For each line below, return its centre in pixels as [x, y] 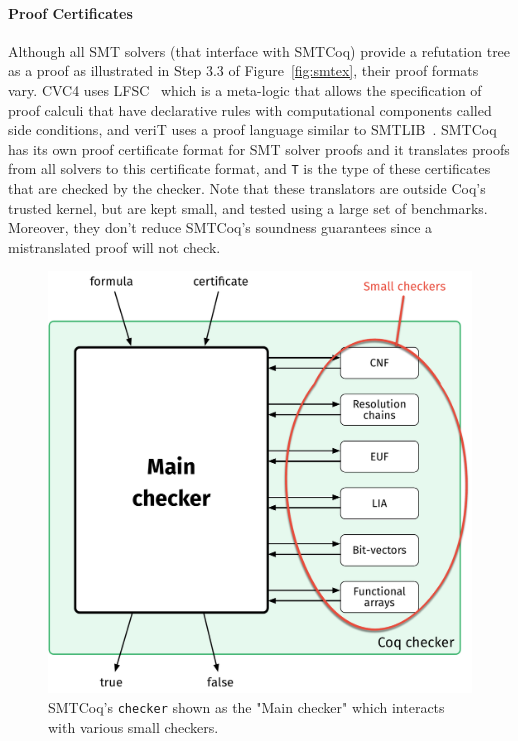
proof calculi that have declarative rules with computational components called [250, 109]
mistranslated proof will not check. [114, 246]
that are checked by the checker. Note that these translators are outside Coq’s [247, 188]
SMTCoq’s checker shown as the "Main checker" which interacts [246, 706]
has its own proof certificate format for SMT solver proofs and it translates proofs [259, 148]
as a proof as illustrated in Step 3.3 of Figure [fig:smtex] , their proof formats [243, 70]
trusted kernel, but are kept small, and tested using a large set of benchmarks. [248, 207]
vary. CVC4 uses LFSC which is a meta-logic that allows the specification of [245, 89]
